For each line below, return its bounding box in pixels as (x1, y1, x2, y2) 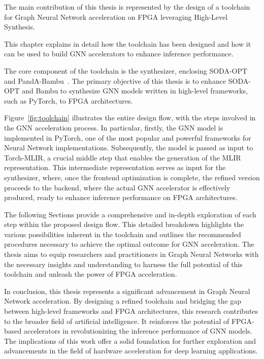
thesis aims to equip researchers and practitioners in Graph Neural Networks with (4, 249, 259, 259)
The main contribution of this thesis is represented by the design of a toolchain (4, 2, 250, 12)
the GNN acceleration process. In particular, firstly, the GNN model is (4, 122, 223, 133)
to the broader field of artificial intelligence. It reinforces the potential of (4, 315, 229, 326)
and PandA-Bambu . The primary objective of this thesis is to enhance (4, 75, 226, 86)
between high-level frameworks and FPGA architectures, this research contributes (4, 306, 258, 316)
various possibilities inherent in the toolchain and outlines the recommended (4, 229, 241, 239)
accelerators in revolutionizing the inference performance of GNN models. (23, 325, 252, 336)
